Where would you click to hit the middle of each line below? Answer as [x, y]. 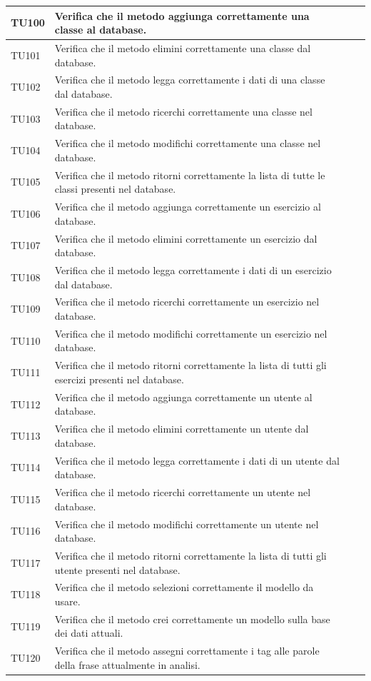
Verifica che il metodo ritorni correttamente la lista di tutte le [190, 175]
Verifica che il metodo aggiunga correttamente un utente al [183, 397]
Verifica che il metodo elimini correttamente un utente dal [182, 429]
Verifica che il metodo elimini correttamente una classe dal [183, 47]
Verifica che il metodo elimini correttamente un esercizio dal [186, 238]
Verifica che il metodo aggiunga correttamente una [182, 15]
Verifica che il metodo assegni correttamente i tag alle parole [187, 651]
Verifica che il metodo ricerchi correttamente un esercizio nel [187, 302]
